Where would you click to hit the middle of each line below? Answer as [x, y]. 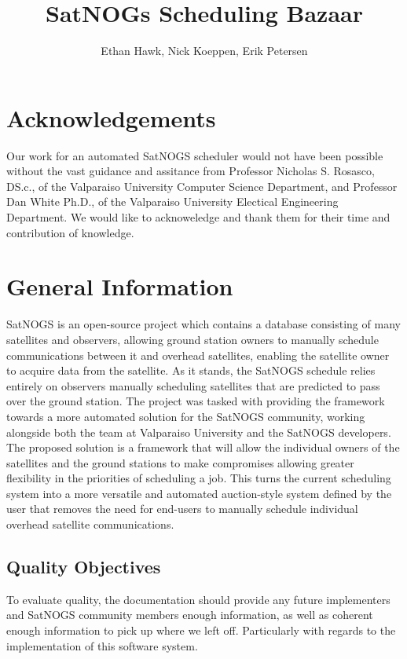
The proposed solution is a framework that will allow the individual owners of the [203, 447]
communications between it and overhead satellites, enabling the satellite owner [198, 355]
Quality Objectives [84, 567]
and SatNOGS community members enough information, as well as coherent [190, 615]
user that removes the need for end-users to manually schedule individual [182, 509]
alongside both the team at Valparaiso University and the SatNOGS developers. [199, 432]
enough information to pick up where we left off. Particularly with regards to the [201, 630]
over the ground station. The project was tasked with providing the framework [196, 401]
